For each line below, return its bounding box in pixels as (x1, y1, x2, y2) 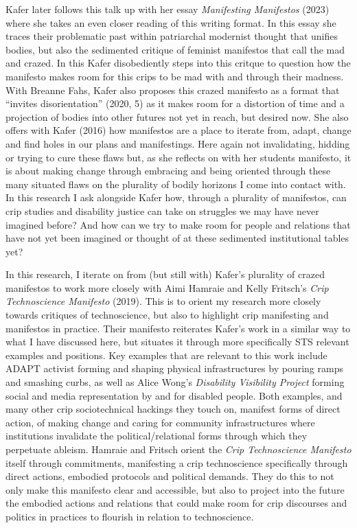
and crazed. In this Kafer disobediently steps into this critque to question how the (5, 56, 351, 70)
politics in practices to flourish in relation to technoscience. (5, 509, 254, 523)
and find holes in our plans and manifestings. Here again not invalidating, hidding (5, 136, 350, 150)
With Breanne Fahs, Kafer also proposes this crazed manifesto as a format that (5, 82, 340, 97)
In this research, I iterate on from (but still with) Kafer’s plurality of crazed (5, 267, 325, 282)
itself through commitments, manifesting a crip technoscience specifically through (5, 455, 348, 470)
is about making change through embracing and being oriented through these (5, 163, 331, 178)
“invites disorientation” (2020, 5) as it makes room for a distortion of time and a (5, 96, 345, 111)
